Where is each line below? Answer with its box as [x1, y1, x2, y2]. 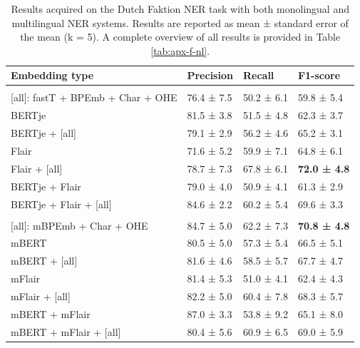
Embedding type [11, 68, 94, 83]
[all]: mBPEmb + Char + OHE [11, 217, 148, 232]
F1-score [297, 68, 341, 83]
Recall [242, 68, 274, 83]
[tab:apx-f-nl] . [150, 43, 210, 58]
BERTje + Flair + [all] [11, 196, 112, 211]
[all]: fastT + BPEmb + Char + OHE [11, 90, 178, 105]
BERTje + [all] [11, 126, 76, 140]
